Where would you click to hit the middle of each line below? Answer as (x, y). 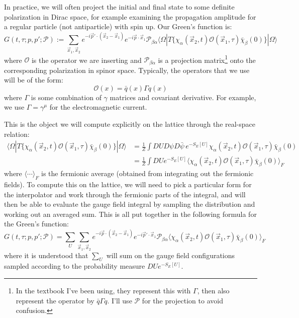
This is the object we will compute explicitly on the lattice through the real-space (130, 124)
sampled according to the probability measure (75, 266)
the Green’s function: (36, 224)
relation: (17, 134)
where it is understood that (46, 255)
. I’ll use (120, 300)
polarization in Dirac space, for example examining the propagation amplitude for (130, 16)
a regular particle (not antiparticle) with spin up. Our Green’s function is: (118, 26)
